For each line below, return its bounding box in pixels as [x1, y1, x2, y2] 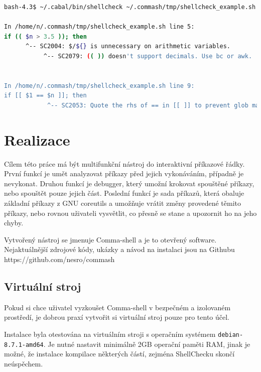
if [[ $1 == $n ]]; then [4, 92, 87, 99]
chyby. [4, 217, 24, 228]
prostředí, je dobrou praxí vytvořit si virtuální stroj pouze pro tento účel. [4, 312, 230, 322]
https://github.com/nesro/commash [4, 254, 115, 264]
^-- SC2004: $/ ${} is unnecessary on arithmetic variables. [25, 43, 231, 50]
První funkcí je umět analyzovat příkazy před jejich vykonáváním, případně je [4, 168, 244, 179]
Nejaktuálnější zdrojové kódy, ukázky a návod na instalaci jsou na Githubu [4, 244, 235, 255]
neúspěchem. [4, 358, 43, 368]
